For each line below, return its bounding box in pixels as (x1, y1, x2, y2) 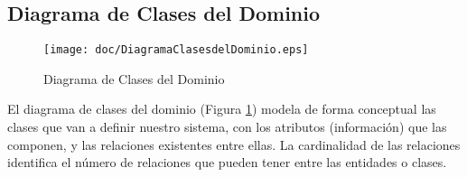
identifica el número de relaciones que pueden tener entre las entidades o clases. (7, 153, 447, 172)
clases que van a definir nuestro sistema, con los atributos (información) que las (7, 117, 447, 136)
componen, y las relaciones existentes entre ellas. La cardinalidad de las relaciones (7, 135, 461, 154)
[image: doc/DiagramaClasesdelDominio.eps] (43, 43, 309, 57)
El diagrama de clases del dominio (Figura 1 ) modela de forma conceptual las (7, 99, 436, 118)
